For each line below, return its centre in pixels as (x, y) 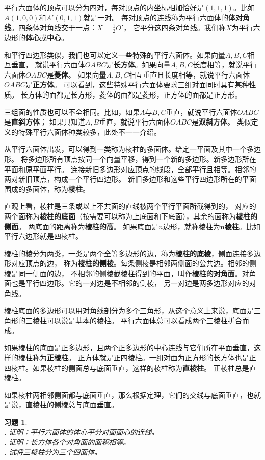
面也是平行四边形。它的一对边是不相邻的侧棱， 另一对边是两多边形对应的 (127, 283)
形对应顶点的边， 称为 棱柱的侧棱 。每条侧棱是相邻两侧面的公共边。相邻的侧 (130, 263)
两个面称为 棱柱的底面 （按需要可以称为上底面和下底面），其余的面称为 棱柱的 (131, 216)
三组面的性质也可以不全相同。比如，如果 (72, 112)
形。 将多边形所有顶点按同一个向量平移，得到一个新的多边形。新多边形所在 (130, 159)
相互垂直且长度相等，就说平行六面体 (189, 74)
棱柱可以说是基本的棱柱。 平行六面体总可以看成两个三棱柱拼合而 (141, 320)
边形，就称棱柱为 (191, 226)
